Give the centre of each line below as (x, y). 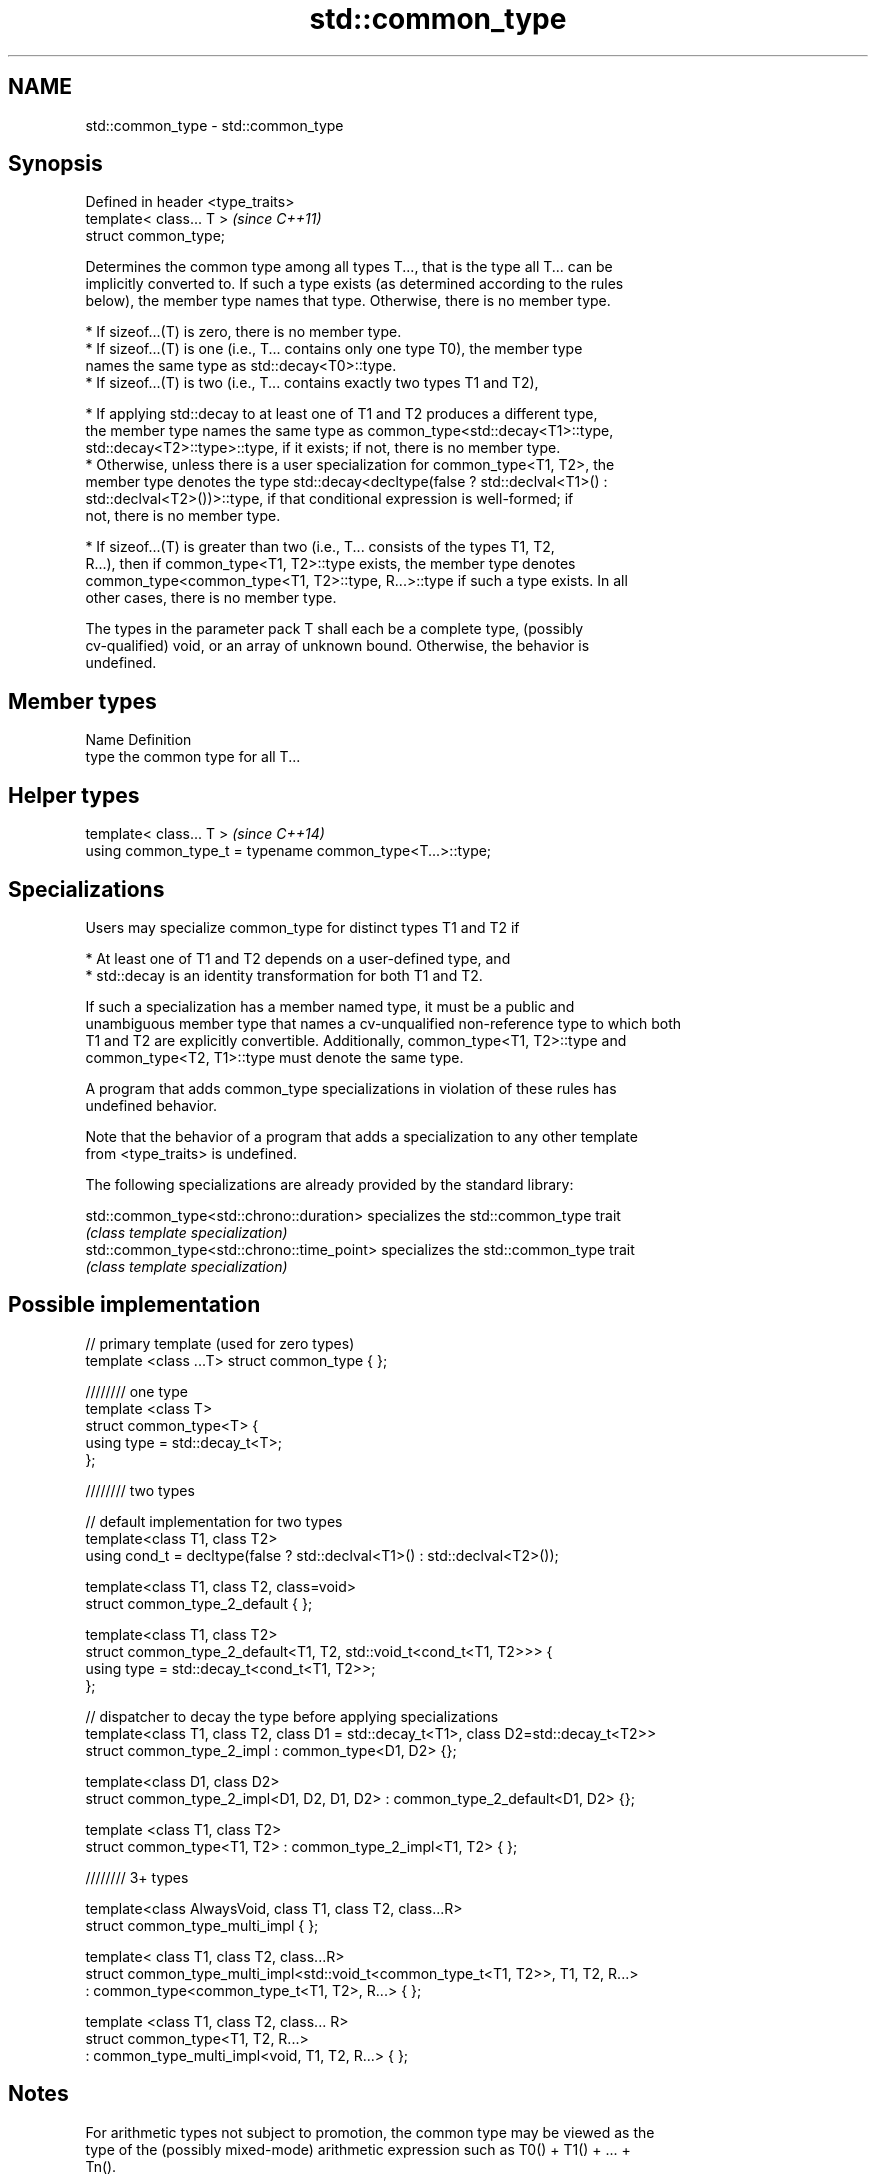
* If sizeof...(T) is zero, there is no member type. (243, 332)
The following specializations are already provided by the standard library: (329, 1184)
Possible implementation (134, 1305)
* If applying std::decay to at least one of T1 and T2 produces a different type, (341, 414)
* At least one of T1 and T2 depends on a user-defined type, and (298, 958)
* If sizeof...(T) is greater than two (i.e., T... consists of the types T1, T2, (320, 547)
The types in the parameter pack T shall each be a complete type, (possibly (334, 629)
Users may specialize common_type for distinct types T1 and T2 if (302, 927)
